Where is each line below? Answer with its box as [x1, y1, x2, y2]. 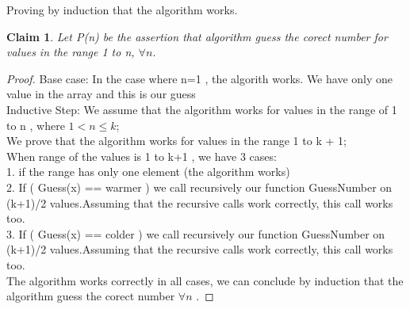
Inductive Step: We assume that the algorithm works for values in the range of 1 [6, 101, 397, 117]
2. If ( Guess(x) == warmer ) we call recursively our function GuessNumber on [6, 178, 393, 195]
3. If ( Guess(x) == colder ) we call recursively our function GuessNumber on [6, 225, 385, 242]
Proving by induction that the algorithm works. [6, 2, 238, 17]
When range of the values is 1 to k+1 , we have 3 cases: [6, 147, 277, 164]
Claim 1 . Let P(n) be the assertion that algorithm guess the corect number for [6, 28, 388, 44]
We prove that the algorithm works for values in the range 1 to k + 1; [6, 132, 347, 149]
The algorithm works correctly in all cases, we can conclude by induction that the [6, 272, 404, 288]
